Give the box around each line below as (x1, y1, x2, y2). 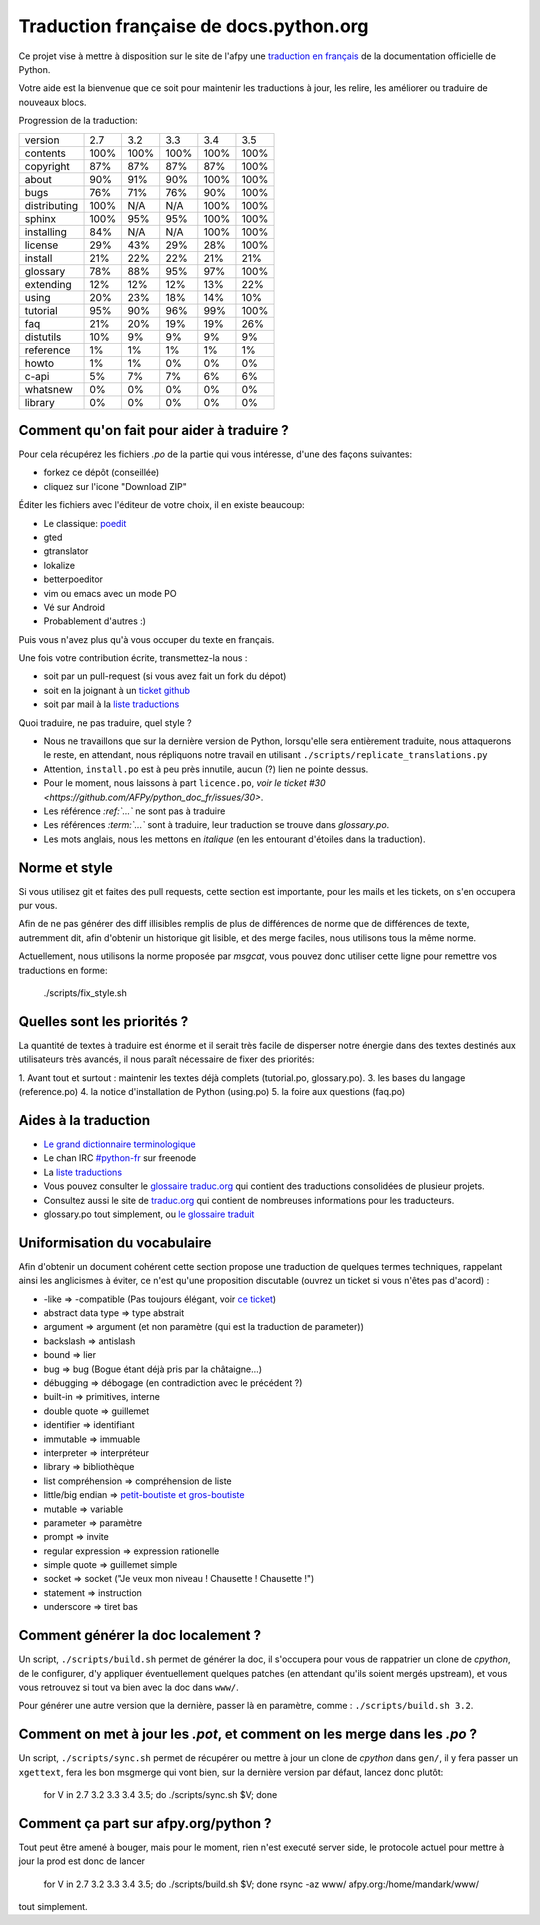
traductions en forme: (18, 964, 109, 976)
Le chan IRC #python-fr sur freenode (43, 1152, 197, 1164)
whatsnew (24, 382, 74, 396)
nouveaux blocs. (18, 96, 87, 108)
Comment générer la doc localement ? (18, 1627, 262, 1644)
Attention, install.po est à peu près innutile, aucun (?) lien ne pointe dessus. (43, 763, 369, 775)
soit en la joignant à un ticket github (43, 684, 190, 696)
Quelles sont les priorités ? (18, 1013, 189, 1030)
